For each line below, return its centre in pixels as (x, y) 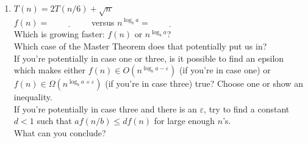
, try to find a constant (247, 108)
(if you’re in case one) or (225, 70)
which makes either (49, 70)
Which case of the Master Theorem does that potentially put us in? (140, 46)
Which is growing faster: (59, 34)
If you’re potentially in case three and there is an (105, 108)
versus (103, 22)
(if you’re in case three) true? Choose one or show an (204, 83)
